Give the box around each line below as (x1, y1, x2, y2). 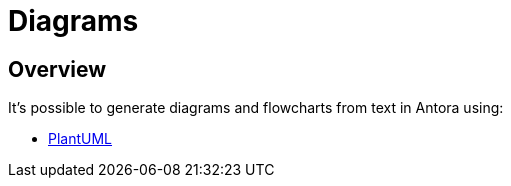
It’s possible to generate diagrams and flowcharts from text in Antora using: (8, 99, 504, 117)
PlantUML (48, 130, 113, 148)
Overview (8, 56, 107, 82)
